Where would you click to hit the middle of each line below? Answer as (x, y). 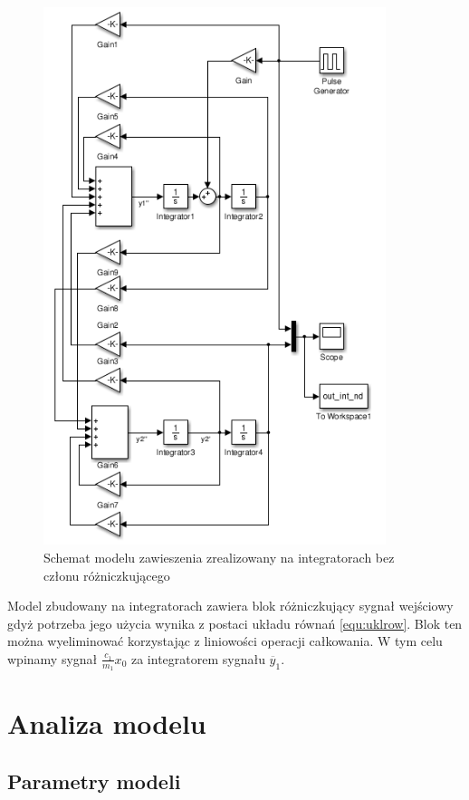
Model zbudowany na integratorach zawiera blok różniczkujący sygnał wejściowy (230, 606)
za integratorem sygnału (198, 658)
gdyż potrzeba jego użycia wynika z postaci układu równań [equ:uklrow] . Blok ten (235, 623)
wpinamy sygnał (53, 658)
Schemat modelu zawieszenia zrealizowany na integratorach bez (219, 557)
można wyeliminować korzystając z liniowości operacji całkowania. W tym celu (225, 641)
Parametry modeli (94, 781)
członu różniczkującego (107, 575)
